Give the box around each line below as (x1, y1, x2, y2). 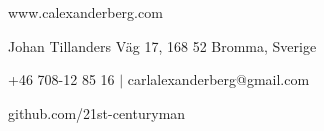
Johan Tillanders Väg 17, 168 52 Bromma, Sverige (8, 35, 317, 56)
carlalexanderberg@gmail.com (127, 69, 310, 90)
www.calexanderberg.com (8, 2, 163, 22)
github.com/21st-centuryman (8, 102, 186, 123)
